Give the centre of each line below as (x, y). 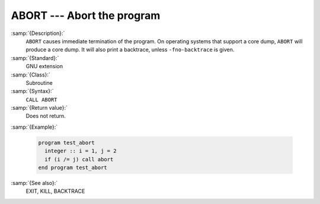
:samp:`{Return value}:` (39, 108)
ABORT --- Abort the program (86, 15)
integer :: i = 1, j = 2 (81, 151)
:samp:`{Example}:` (34, 127)
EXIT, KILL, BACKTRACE (55, 191)
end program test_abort (73, 168)
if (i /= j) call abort (79, 159)
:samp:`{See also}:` (34, 183)
